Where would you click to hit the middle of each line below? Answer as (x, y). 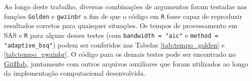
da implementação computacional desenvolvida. (75, 73)
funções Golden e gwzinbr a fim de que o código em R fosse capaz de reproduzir (123, 16)
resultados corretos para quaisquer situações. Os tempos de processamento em (121, 25)
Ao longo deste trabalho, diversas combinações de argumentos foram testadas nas (126, 6)
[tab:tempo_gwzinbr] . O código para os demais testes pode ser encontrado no (120, 54)
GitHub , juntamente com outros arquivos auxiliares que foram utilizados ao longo (126, 63)
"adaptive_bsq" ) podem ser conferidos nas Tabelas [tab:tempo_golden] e (114, 44)
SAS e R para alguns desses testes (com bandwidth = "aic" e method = (111, 35)
